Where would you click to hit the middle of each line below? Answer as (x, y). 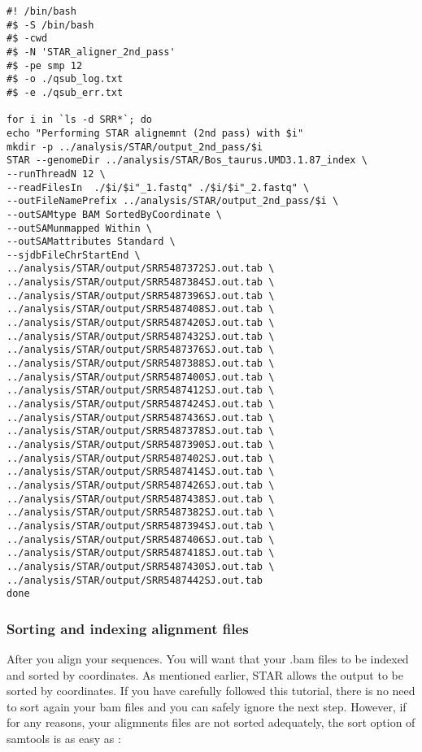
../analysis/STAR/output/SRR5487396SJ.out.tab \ (141, 296)
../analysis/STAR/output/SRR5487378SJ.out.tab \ (141, 431)
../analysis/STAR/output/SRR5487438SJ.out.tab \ (141, 499)
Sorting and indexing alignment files (128, 628)
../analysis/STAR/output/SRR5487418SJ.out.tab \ (141, 553)
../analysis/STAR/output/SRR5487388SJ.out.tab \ (141, 364)
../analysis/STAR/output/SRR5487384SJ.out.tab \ (141, 283)
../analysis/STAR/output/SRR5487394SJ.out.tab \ (141, 526)
